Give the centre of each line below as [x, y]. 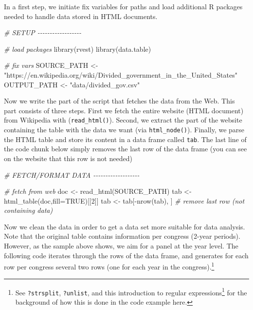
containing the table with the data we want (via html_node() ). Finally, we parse [124, 129]
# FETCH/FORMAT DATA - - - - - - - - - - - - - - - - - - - [72, 175]
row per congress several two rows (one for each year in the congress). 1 [109, 266]
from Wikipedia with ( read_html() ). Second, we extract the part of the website [123, 120]
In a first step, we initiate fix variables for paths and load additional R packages [123, 6]
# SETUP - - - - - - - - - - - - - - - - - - [43, 32]
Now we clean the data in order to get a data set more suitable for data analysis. [125, 226]
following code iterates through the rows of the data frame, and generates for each [126, 255]
